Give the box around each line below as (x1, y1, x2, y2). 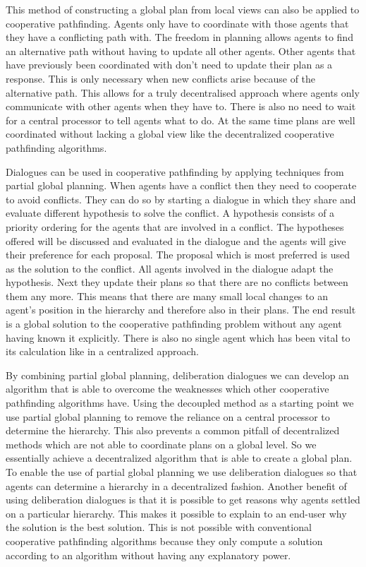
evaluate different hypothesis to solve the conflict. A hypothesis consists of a (6, 205, 335, 220)
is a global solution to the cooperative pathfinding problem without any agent (6, 316, 342, 331)
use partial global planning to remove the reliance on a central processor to (6, 409, 330, 424)
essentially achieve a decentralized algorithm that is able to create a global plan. (6, 450, 353, 465)
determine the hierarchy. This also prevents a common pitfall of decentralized (6, 423, 340, 438)
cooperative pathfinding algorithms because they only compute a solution (6, 533, 323, 548)
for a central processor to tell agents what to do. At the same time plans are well (6, 112, 355, 127)
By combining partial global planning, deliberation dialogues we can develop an (6, 367, 349, 382)
